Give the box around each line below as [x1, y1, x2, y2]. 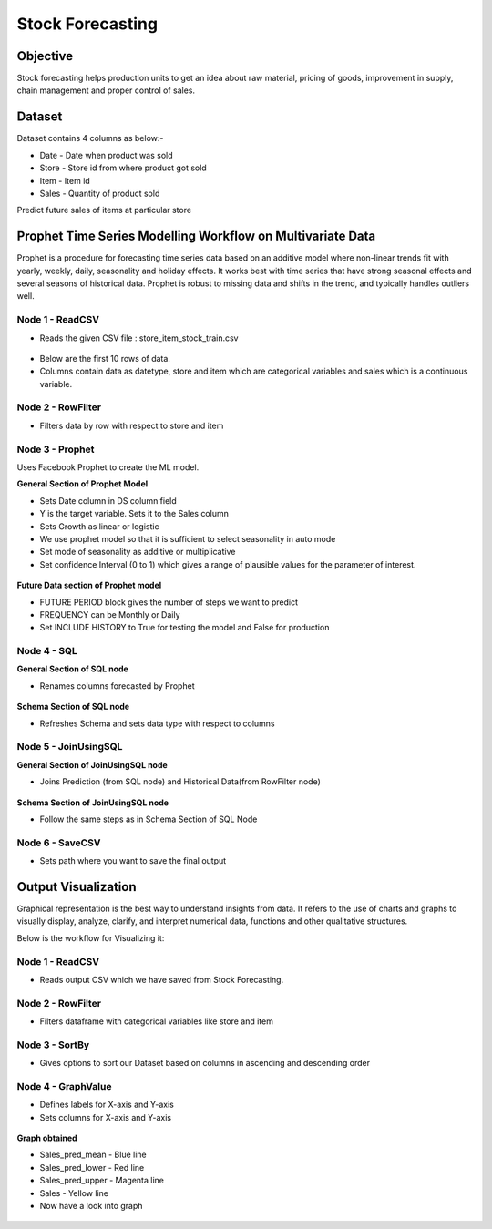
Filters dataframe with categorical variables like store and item [39, 1016, 273, 1027]
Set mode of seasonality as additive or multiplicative [39, 547, 236, 558]
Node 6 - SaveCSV [16, 836, 101, 849]
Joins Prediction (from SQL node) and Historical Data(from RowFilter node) [39, 776, 321, 787]
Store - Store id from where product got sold [39, 162, 207, 173]
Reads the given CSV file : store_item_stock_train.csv [39, 333, 239, 343]
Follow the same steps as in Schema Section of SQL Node [39, 814, 258, 824]
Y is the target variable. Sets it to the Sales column [39, 508, 230, 519]
